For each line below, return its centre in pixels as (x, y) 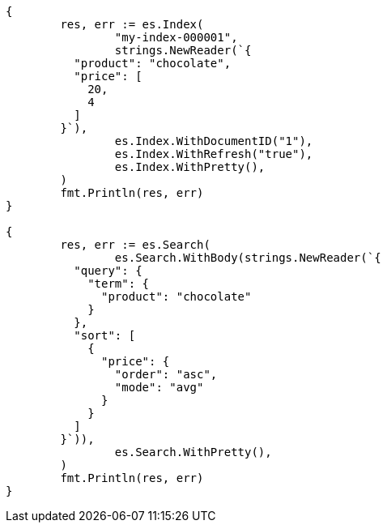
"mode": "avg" (159, 387)
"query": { (108, 271)
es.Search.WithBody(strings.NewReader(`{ (248, 258)
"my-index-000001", (176, 37)
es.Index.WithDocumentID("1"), (214, 141)
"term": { (119, 284)
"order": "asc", (166, 374)
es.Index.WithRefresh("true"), (214, 154)
